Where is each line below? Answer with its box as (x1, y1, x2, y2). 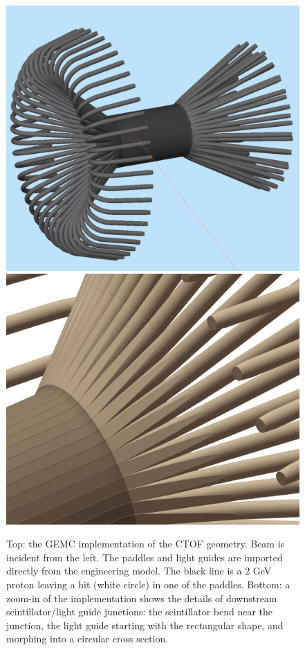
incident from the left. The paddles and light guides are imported (6, 550, 283, 564)
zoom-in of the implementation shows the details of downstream (6, 590, 277, 605)
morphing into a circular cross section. (6, 631, 169, 646)
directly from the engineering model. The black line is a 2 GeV (6, 563, 272, 578)
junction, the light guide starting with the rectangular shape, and (6, 617, 284, 632)
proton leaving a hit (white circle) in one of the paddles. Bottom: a (6, 577, 290, 592)
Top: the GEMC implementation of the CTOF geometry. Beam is (6, 536, 285, 551)
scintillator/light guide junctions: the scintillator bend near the (6, 604, 273, 619)
